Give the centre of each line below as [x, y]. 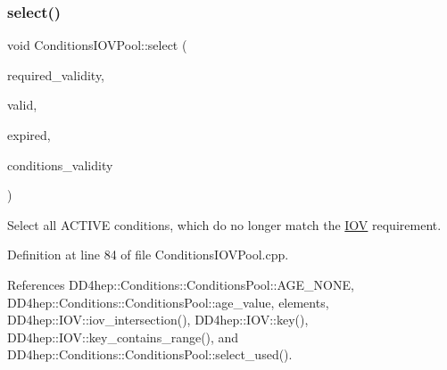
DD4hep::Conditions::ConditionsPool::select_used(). [150, 354]
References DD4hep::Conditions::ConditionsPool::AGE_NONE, [181, 284]
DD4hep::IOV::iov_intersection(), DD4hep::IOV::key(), [158, 320]
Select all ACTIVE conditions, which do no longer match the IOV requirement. [224, 224]
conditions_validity [60, 164]
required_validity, [56, 74]
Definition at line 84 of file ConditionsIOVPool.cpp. [148, 255]
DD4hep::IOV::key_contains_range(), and [123, 337]
